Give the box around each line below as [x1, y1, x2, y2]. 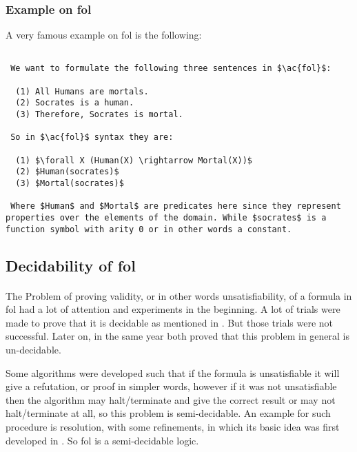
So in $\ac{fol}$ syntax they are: [10, 132, 174, 143]
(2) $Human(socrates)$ [15, 167, 119, 177]
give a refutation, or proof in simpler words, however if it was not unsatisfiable [6, 379, 337, 393]
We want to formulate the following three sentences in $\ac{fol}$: [10, 63, 331, 74]
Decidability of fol [6, 254, 136, 276]
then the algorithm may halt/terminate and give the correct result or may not [6, 392, 336, 407]
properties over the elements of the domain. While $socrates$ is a [6, 213, 327, 223]
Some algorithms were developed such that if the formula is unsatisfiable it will [6, 365, 340, 380]
